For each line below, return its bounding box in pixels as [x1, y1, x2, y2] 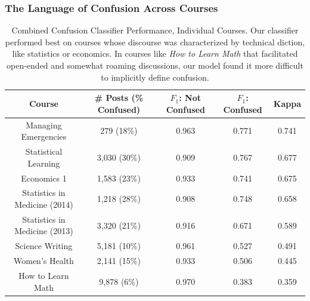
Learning [27, 156, 60, 169]
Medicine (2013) [14, 225, 73, 237]
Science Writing [15, 239, 73, 252]
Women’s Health [14, 254, 74, 267]
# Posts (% [94, 91, 144, 104]
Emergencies [21, 130, 67, 143]
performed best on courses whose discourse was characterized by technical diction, [5, 35, 305, 48]
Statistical [25, 145, 63, 158]
